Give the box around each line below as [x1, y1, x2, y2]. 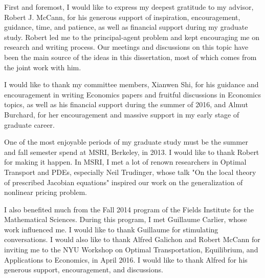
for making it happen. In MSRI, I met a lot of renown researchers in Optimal [4, 156, 247, 167]
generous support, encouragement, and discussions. [4, 264, 163, 275]
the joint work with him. [4, 62, 81, 72]
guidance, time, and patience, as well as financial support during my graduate [4, 22, 248, 32]
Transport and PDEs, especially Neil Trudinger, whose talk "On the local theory [4, 166, 256, 177]
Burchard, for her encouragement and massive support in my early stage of [4, 109, 239, 120]
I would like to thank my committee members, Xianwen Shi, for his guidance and [4, 79, 259, 90]
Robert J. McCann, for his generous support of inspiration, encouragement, [4, 11, 240, 22]
